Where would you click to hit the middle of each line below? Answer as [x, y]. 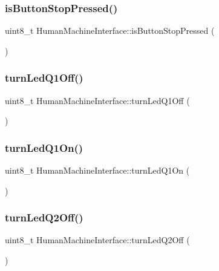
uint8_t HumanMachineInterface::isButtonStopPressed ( [110, 31]
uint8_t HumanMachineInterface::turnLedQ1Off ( [97, 100]
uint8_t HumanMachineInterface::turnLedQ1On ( [97, 170]
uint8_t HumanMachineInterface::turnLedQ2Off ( [97, 240]
